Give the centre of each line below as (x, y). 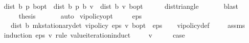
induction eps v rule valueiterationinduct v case (94, 34)
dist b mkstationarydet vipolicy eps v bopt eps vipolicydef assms (128, 25)
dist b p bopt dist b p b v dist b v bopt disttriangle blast (121, 6)
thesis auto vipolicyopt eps (80, 15)
